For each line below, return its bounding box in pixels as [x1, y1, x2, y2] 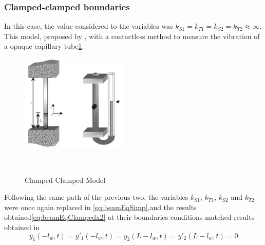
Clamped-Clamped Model [25, 174, 106, 185]
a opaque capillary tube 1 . [4, 41, 84, 51]
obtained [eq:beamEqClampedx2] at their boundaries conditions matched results [4, 212, 255, 222]
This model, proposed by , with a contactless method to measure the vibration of [4, 30, 260, 41]
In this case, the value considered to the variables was [4, 21, 173, 31]
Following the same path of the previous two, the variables [4, 192, 188, 202]
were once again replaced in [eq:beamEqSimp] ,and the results [4, 201, 197, 212]
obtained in [4, 221, 40, 232]
